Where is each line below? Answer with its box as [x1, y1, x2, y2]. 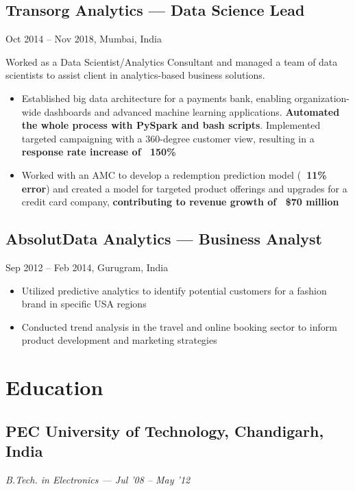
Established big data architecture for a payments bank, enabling [21, 90, 292, 105]
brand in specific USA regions [21, 297, 147, 311]
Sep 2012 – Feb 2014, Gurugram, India [5, 260, 169, 274]
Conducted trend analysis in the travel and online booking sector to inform [21, 319, 337, 333]
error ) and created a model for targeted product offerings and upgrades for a [21, 181, 347, 195]
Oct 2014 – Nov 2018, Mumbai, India [5, 32, 162, 46]
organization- [294, 90, 350, 105]
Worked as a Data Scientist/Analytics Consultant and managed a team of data [5, 54, 338, 68]
